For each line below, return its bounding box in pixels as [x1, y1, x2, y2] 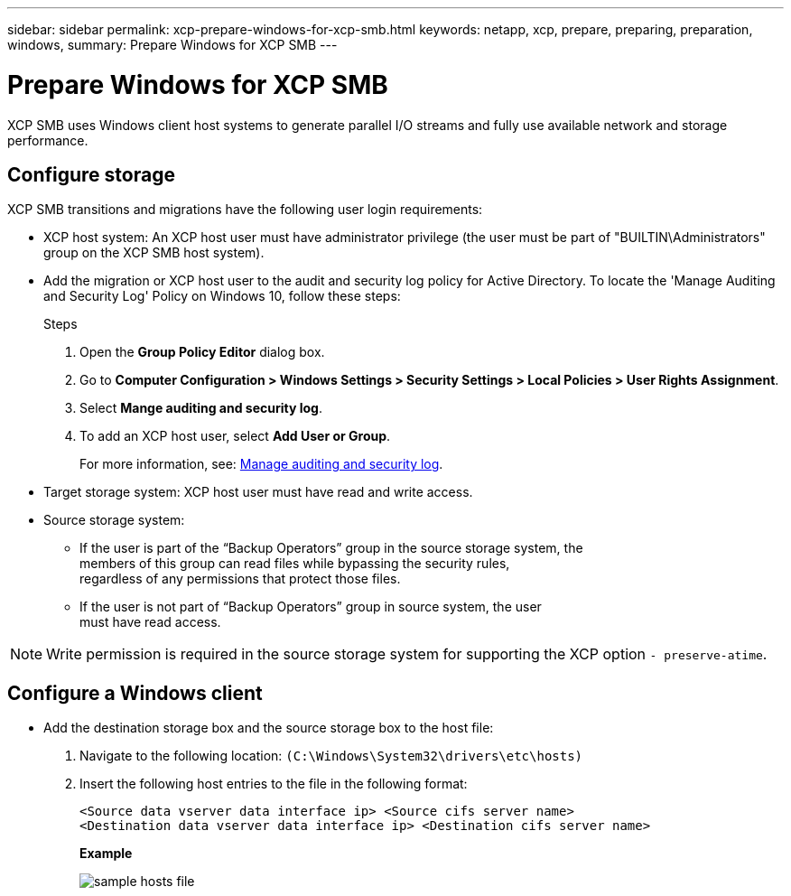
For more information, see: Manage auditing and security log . [79, 456, 443, 472]
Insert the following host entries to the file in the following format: [79, 776, 468, 792]
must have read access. [79, 614, 221, 630]
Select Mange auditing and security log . [79, 400, 322, 416]
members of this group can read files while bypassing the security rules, [79, 555, 510, 572]
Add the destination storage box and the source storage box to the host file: [43, 720, 494, 736]
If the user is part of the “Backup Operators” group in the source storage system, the [79, 540, 583, 556]
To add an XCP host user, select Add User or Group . [79, 428, 391, 444]
